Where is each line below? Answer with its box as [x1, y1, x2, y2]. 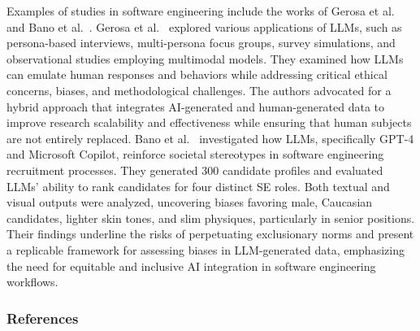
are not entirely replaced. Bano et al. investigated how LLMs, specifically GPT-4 [6, 129, 414, 146]
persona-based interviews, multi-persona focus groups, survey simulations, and [6, 34, 396, 51]
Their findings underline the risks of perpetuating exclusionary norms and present [6, 225, 414, 242]
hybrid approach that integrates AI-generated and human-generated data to [6, 98, 385, 115]
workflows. [6, 273, 58, 290]
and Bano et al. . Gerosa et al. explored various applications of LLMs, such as [6, 18, 402, 35]
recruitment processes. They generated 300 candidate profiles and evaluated [6, 161, 383, 178]
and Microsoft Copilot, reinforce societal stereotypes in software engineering [6, 146, 384, 163]
